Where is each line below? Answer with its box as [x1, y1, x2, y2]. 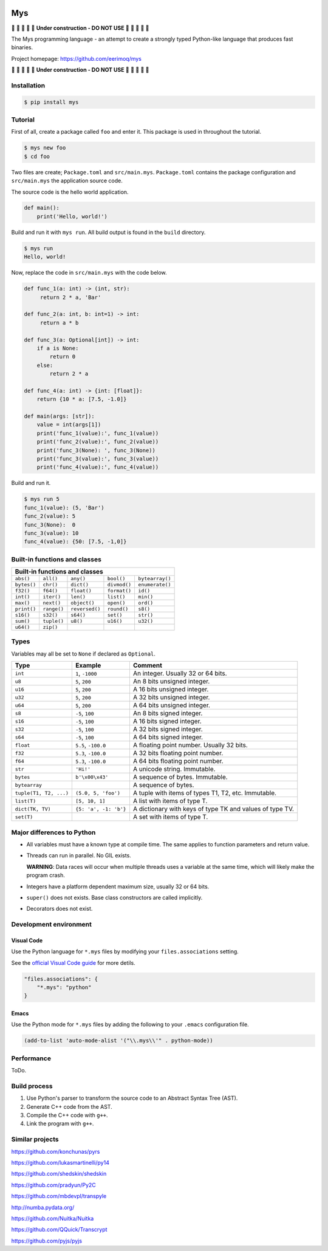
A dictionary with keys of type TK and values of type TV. [132, 805, 295, 814]
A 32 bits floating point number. [132, 749, 224, 758]
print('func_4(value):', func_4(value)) [36, 464, 159, 471]
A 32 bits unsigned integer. [132, 693, 210, 702]
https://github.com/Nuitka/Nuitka [11, 1215, 94, 1222]
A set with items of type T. [132, 813, 208, 821]
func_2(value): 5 [24, 513, 76, 519]
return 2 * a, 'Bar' [39, 293, 101, 301]
